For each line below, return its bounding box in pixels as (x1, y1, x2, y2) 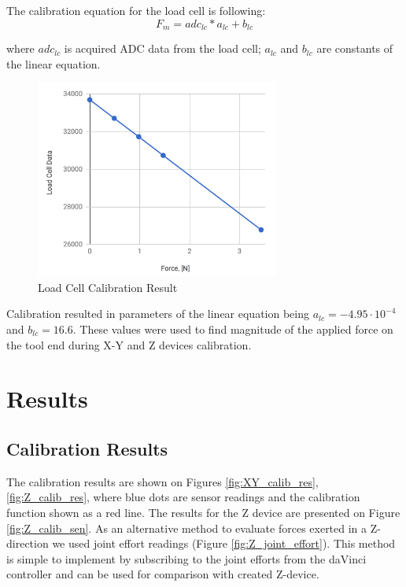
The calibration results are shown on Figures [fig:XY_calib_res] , (6, 473, 319, 489)
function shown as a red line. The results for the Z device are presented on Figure (6, 504, 400, 520)
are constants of (316, 40, 393, 57)
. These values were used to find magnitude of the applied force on (72, 320, 393, 337)
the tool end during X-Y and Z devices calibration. (6, 336, 252, 353)
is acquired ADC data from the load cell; (64, 40, 261, 57)
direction (6, 535, 49, 552)
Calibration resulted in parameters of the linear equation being (6, 305, 309, 322)
